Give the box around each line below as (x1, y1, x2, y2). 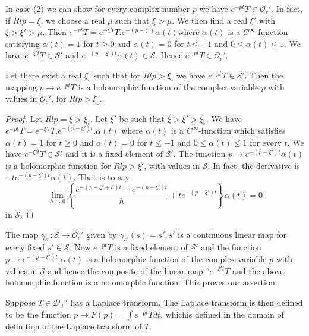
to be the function (5, 308, 71, 321)
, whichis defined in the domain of (160, 308, 284, 321)
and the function (201, 241, 261, 253)
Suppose (5, 296, 36, 308)
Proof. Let (5, 112, 42, 125)
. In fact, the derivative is (207, 159, 300, 171)
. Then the (244, 68, 283, 81)
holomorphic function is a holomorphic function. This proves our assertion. (5, 276, 278, 288)
